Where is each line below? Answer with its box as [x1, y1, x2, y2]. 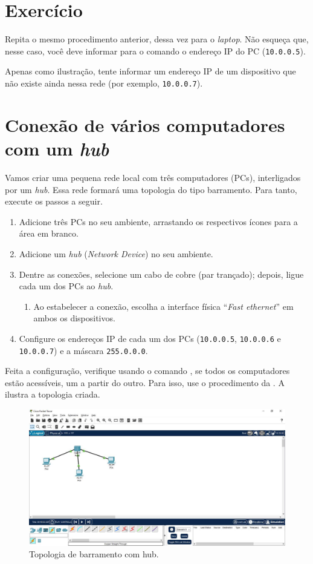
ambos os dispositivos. [33, 312, 115, 324]
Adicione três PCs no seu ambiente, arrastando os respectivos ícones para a [19, 215, 298, 228]
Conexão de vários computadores [5, 112, 285, 137]
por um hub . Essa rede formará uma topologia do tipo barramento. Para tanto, [5, 183, 297, 195]
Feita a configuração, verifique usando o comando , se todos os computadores [5, 364, 290, 377]
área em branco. [19, 227, 79, 240]
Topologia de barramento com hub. [29, 548, 159, 560]
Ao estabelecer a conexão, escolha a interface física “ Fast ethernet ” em [33, 300, 294, 312]
